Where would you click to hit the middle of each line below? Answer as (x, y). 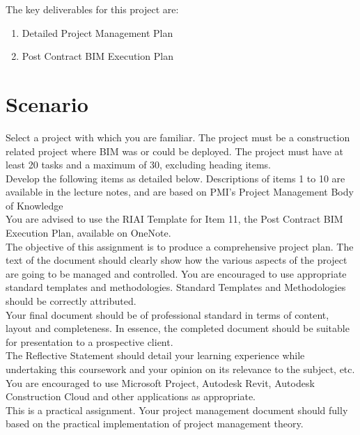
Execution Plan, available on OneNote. (88, 233)
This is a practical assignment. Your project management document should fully (177, 410)
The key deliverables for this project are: (92, 9)
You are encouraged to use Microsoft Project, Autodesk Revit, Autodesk (160, 382)
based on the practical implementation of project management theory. (155, 424)
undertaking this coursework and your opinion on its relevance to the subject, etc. (180, 369)
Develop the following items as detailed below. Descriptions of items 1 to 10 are (175, 178)
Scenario (47, 103)
